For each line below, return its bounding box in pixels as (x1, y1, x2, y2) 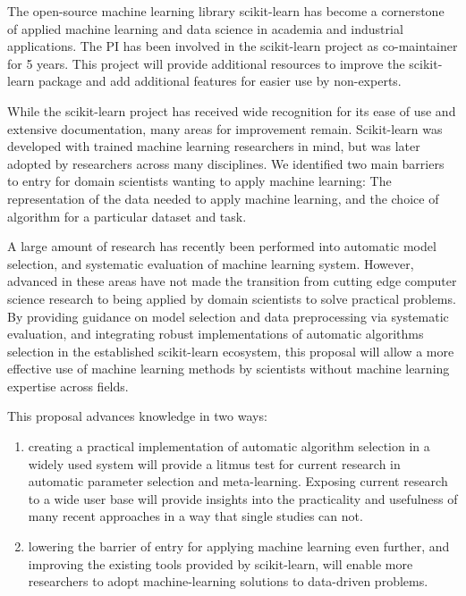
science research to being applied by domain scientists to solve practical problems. (7, 289, 456, 307)
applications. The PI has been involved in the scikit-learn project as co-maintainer (7, 37, 458, 55)
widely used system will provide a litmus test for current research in (28, 454, 401, 473)
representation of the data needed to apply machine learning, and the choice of (7, 189, 439, 207)
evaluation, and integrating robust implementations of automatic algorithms (7, 324, 424, 343)
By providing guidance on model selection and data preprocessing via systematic (7, 306, 449, 325)
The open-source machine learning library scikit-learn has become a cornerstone (7, 2, 445, 20)
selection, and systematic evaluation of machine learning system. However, (7, 254, 414, 273)
